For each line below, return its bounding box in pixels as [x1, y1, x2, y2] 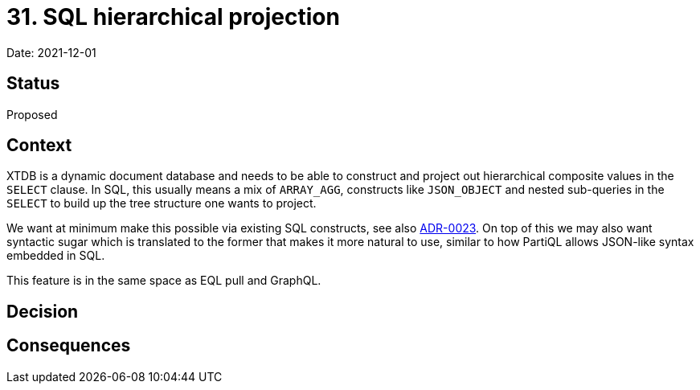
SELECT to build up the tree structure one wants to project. [6, 196, 317, 211]
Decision [6, 301, 79, 322]
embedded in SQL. [6, 248, 105, 263]
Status [6, 73, 60, 94]
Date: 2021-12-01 [6, 45, 96, 60]
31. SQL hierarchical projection [6, 3, 340, 31]
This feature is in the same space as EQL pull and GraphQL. [6, 273, 321, 288]
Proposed [6, 107, 58, 121]
